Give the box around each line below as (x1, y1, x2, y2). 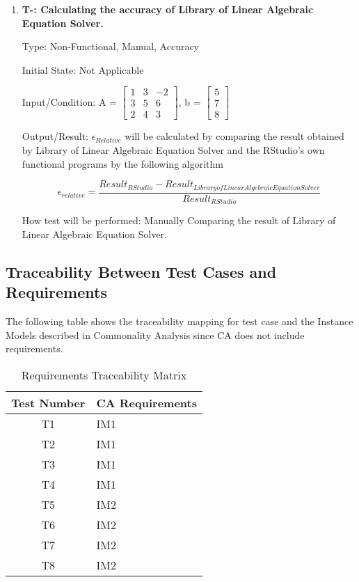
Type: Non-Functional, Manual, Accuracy (22, 39, 200, 54)
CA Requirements (96, 394, 197, 411)
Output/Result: (22, 129, 88, 143)
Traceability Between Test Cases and (6, 260, 277, 282)
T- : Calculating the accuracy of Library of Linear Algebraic (22, 2, 314, 16)
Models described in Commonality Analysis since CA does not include (6, 327, 305, 342)
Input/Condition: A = (22, 94, 117, 109)
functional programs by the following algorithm (22, 156, 223, 171)
